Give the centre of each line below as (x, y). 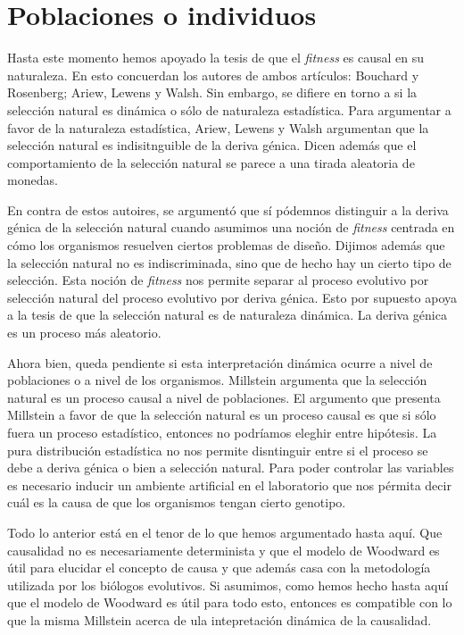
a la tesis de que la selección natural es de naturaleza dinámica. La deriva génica (227, 315)
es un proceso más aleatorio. (84, 333)
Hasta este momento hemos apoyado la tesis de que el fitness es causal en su (215, 58)
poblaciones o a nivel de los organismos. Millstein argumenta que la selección (217, 380)
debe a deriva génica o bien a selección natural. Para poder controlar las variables (231, 468)
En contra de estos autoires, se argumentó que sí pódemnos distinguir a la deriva (228, 209)
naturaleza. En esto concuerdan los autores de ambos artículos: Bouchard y (213, 75)
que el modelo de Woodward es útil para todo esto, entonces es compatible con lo (230, 602)
